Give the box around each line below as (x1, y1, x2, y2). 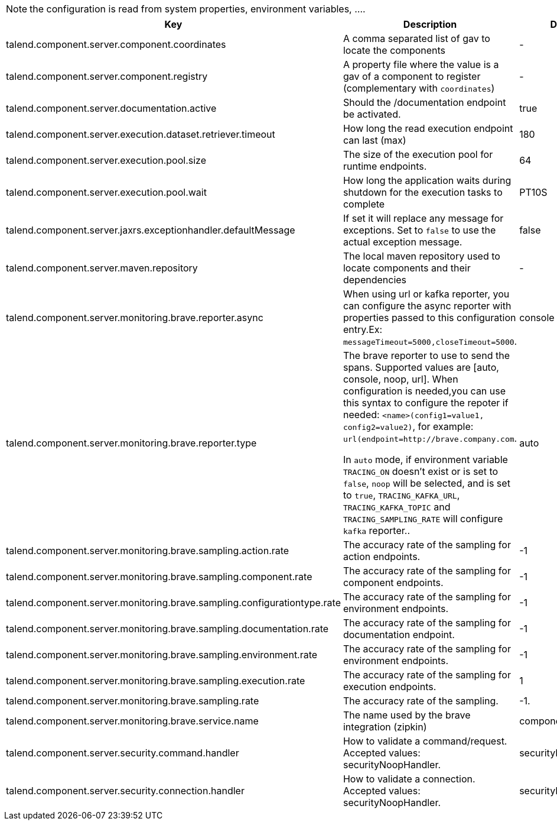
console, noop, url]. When (343, 373, 458, 385)
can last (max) (343, 134, 406, 146)
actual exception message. (343, 236, 462, 248)
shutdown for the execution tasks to (343, 186, 503, 198)
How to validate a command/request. (343, 735, 507, 747)
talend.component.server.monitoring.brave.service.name (6, 715, 259, 727)
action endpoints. (343, 551, 421, 562)
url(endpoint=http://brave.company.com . (343, 432, 517, 444)
